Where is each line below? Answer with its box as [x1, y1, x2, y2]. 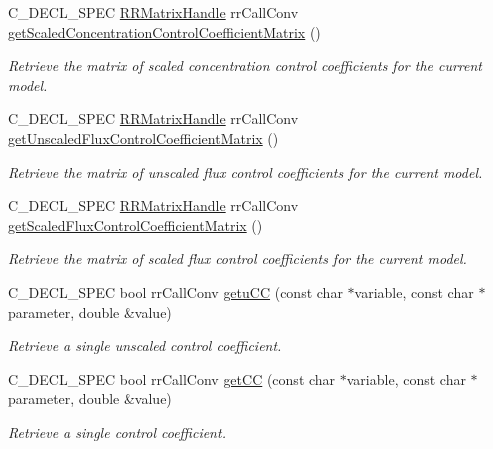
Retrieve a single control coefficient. [8, 421, 226, 442]
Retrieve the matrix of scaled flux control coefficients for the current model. [8, 248, 467, 269]
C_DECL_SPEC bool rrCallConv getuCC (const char [8, 281, 343, 302]
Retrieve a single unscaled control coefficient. [8, 335, 282, 356]
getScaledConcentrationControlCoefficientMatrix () [8, 21, 321, 42]
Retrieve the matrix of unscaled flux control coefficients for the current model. [8, 161, 483, 182]
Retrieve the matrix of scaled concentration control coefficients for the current [8, 55, 483, 76]
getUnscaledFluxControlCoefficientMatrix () [8, 127, 279, 148]
